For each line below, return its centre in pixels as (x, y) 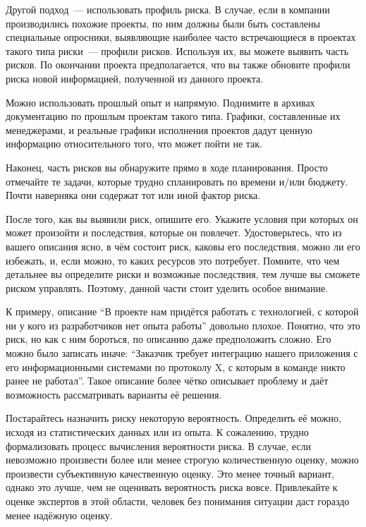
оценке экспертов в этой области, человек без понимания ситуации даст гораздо (178, 501)
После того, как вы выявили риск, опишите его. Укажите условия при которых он (182, 218)
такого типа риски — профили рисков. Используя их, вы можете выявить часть (177, 50)
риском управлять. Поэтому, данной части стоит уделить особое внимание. (167, 287)
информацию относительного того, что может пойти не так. (134, 144)
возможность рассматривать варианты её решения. (114, 394)
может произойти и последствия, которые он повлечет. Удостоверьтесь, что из (174, 232)
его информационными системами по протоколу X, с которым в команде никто (176, 367)
